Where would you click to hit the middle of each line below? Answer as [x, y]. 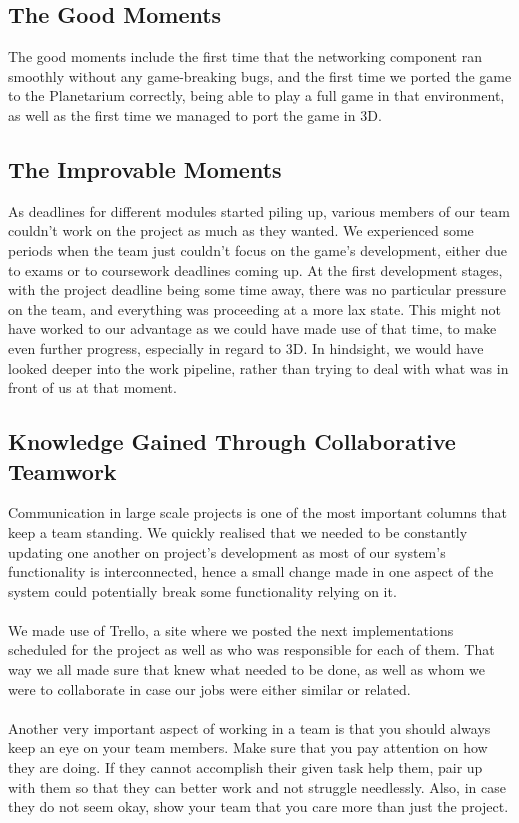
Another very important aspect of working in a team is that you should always [249, 727]
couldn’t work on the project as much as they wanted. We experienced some [241, 230]
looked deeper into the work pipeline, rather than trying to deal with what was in [258, 367]
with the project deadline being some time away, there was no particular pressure [257, 289]
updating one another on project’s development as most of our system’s [227, 551]
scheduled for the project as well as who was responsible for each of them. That [251, 649]
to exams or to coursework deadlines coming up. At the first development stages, [255, 269]
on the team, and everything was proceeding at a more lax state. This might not [255, 308]
